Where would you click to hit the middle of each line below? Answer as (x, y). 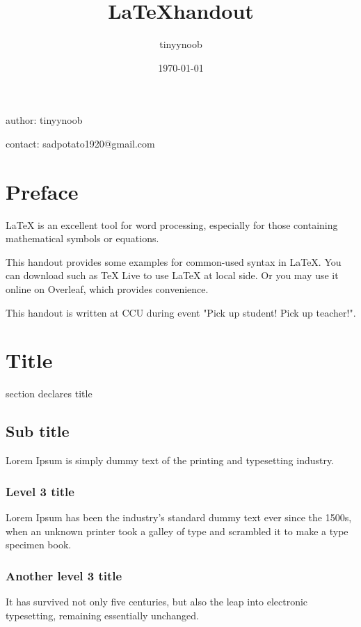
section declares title (49, 394)
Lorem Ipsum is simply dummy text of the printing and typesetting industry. (170, 460)
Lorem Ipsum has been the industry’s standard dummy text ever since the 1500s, (179, 517)
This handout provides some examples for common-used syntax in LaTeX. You (174, 261)
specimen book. (39, 545)
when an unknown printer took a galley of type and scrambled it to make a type (177, 531)
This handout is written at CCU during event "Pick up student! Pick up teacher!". (181, 312)
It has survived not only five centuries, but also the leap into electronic (157, 601)
